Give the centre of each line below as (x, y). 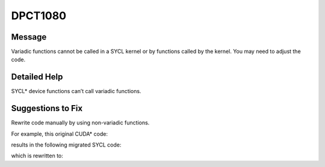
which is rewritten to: (37, 156)
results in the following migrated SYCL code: (66, 145)
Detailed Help (37, 77)
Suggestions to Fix (47, 108)
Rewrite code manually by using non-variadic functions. (80, 123)
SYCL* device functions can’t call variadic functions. (76, 91)
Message (29, 37)
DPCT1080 (39, 16)
